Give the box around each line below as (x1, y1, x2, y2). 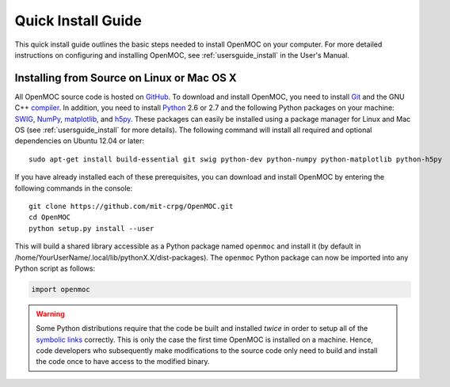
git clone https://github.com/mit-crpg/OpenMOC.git (29, 202, 234, 211)
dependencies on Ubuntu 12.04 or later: (14, 136, 145, 146)
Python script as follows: (14, 264, 95, 273)
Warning (36, 309, 65, 318)
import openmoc (31, 285, 90, 294)
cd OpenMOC (29, 213, 71, 222)
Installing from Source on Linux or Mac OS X (14, 71, 237, 85)
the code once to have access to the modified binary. (36, 357, 210, 366)
